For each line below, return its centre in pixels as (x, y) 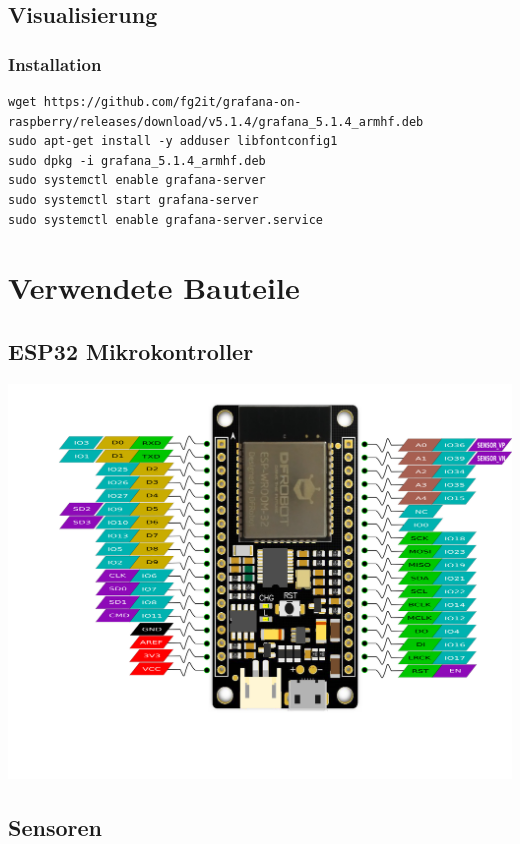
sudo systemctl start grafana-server (133, 199)
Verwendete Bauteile (154, 287)
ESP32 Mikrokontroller (131, 350)
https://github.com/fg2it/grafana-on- (172, 102)
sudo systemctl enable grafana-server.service (165, 219)
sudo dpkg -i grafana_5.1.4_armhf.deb (137, 160)
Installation (55, 63)
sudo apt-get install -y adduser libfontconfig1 (173, 141)
